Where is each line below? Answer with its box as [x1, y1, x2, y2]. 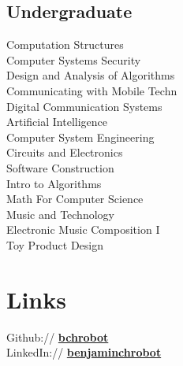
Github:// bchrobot [6, 328, 109, 345]
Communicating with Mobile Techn [6, 82, 177, 98]
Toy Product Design [6, 236, 104, 253]
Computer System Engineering [6, 128, 155, 145]
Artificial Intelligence [6, 113, 107, 130]
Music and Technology [6, 205, 114, 222]
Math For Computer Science [6, 190, 144, 207]
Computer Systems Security [6, 51, 141, 68]
